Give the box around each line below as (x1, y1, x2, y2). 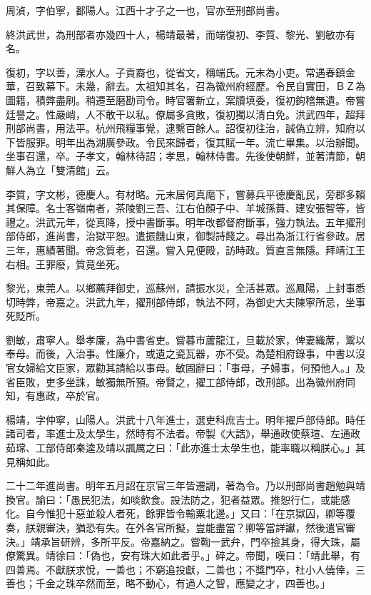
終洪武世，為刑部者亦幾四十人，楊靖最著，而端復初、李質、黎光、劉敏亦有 (6, 26, 355, 41)
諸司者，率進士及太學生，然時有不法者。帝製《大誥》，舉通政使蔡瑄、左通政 (6, 426, 360, 441)
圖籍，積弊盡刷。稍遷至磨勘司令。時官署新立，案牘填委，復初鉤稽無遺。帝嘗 (6, 92, 365, 107)
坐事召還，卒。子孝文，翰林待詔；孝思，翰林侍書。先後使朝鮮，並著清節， (6, 148, 355, 163)
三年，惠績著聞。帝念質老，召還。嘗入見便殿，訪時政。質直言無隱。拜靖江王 (6, 242, 365, 257)
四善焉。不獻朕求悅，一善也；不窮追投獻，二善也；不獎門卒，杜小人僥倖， (6, 561, 355, 576)
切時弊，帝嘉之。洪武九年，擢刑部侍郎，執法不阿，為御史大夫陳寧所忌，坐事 (6, 294, 365, 309)
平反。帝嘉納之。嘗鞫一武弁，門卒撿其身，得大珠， (110, 534, 350, 549)
